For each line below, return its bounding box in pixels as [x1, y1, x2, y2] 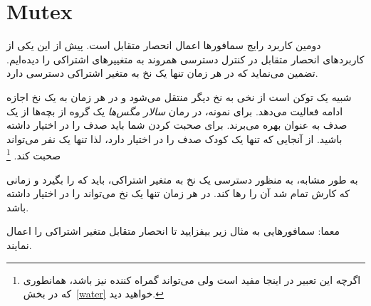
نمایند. [6, 237, 32, 252]
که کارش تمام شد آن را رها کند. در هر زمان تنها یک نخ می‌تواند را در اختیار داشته [6, 186, 350, 201]
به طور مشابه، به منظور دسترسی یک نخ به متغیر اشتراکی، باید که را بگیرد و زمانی [6, 172, 358, 186]
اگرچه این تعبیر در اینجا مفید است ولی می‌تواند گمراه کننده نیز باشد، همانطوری [23, 272, 361, 287]
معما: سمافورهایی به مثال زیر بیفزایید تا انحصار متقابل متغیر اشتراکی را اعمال [6, 223, 340, 238]
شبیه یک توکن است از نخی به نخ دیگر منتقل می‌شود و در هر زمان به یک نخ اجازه [6, 89, 352, 104]
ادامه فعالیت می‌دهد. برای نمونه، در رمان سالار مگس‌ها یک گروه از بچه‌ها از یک [6, 103, 343, 118]
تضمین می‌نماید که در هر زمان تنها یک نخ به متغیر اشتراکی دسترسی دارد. [6, 65, 318, 80]
